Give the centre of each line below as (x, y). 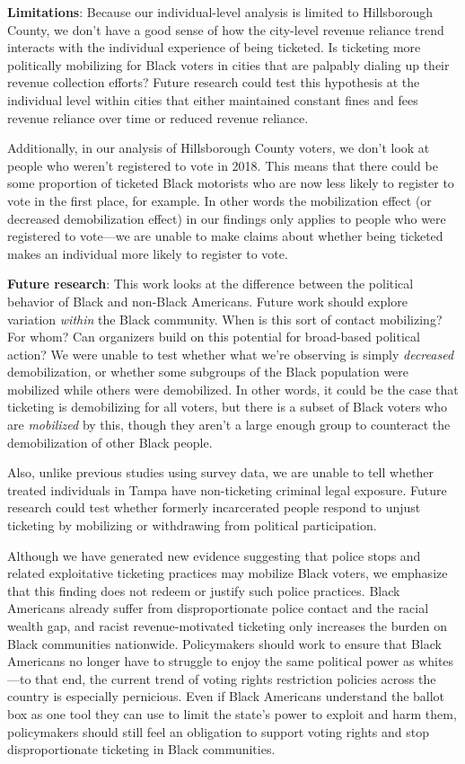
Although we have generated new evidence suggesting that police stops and (214, 555)
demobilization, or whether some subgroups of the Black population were (208, 372)
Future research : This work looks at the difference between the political (211, 284)
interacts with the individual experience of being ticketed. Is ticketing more (214, 47)
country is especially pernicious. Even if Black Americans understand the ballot (226, 696)
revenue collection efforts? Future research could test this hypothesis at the (214, 82)
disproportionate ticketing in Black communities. (141, 749)
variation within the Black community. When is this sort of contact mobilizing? (225, 319)
